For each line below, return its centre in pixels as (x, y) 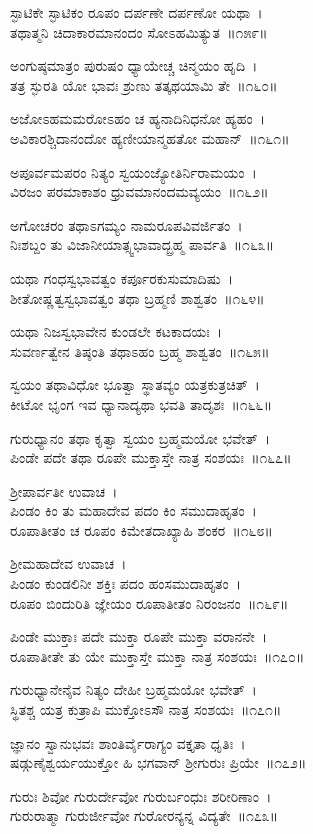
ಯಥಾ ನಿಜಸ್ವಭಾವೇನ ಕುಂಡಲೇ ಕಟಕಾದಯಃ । (116, 331)
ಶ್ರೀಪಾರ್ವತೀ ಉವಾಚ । (64, 490)
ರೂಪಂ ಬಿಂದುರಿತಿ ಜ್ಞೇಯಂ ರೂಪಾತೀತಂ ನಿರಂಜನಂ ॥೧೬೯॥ (149, 602)
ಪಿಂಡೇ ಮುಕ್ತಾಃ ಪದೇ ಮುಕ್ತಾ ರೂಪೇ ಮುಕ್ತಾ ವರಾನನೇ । (139, 636)
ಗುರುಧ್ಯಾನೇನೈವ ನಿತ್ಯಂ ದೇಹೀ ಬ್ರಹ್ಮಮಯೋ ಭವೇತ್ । (133, 689)
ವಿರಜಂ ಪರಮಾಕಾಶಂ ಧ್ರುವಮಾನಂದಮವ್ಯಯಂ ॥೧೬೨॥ (139, 191)
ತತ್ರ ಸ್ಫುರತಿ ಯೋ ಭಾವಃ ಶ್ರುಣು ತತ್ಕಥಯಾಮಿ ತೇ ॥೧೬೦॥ (144, 84)
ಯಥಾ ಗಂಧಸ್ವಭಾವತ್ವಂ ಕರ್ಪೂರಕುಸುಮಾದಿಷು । (121, 277)
